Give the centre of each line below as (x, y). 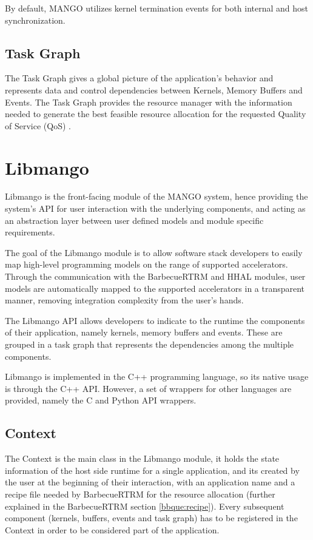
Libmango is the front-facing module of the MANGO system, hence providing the (156, 196)
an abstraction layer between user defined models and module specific (134, 220)
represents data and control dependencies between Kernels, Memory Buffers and (154, 89)
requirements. (30, 232)
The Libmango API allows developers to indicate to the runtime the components (155, 320)
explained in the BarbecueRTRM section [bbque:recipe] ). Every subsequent (145, 506)
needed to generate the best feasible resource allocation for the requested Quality (156, 114)
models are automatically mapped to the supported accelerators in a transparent (155, 288)
